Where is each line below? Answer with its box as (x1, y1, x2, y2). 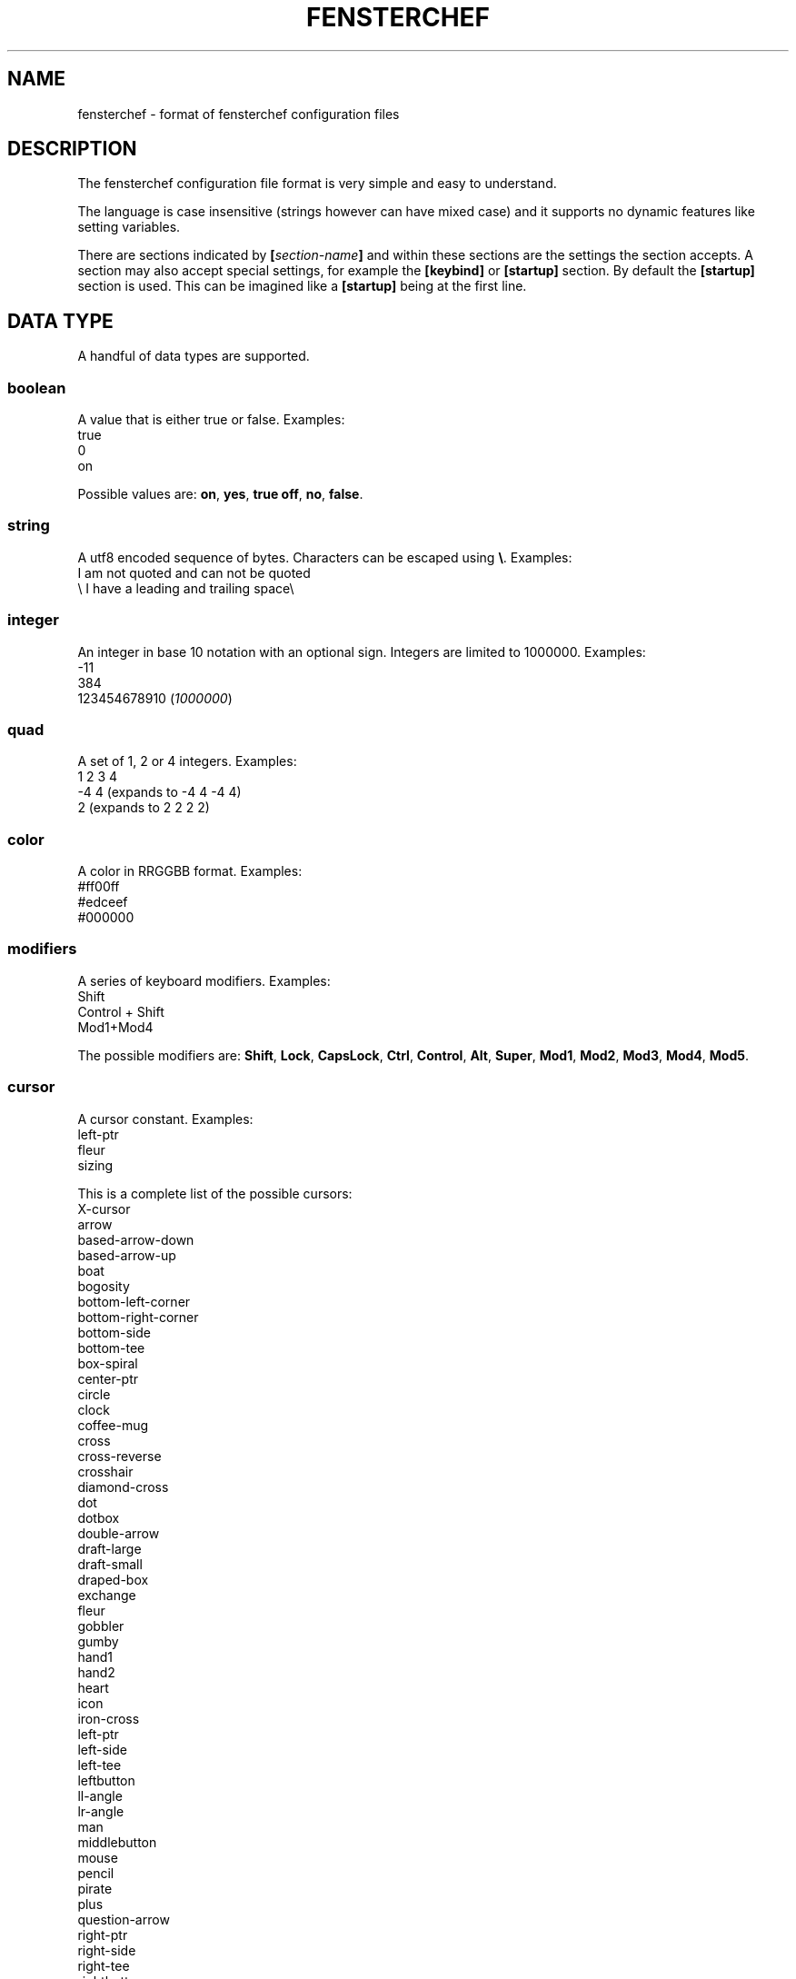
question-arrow (77, 1911, 170, 1927)
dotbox (77, 1509, 120, 1526)
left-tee (77, 1756, 122, 1773)
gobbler (77, 1617, 124, 1634)
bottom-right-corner (77, 1308, 199, 1325)
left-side (77, 1741, 127, 1757)
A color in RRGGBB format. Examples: (77, 863, 303, 880)
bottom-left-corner (77, 1293, 191, 1309)
